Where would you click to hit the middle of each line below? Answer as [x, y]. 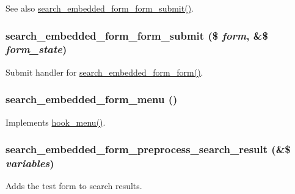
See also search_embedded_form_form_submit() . [100, 8]
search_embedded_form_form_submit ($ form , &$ [137, 35]
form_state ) [36, 49]
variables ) [30, 163]
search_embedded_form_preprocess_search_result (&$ [148, 149]
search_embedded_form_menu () [92, 99]
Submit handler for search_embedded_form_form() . [104, 72]
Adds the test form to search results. [74, 186]
